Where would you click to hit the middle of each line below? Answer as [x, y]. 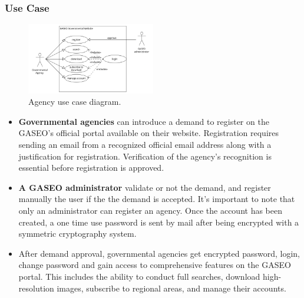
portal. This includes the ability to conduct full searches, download [139, 276]
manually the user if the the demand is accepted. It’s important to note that [157, 199]
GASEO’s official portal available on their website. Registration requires [149, 133]
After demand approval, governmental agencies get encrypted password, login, [159, 253]
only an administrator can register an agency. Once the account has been [151, 210]
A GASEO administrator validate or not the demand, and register [145, 187]
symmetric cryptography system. [77, 234]
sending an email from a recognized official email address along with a [145, 144]
